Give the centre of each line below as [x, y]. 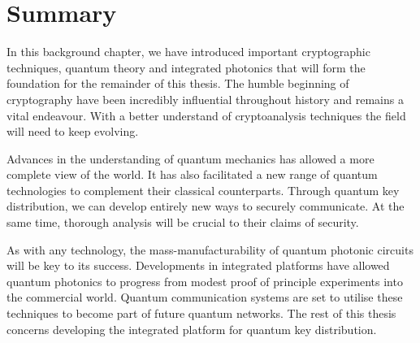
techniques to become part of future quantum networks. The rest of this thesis [201, 313]
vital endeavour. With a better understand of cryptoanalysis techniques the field [206, 115]
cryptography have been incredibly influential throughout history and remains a [205, 99]
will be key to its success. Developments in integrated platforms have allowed [198, 265]
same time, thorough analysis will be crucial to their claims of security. [183, 222]
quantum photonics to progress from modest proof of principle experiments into [205, 281]
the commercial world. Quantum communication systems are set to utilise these [205, 297]
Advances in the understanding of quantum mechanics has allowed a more [191, 158]
